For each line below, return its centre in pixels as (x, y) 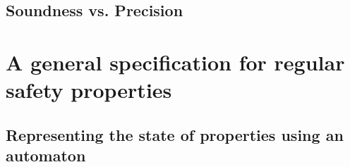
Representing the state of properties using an (175, 134)
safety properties (89, 90)
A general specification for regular (175, 62)
